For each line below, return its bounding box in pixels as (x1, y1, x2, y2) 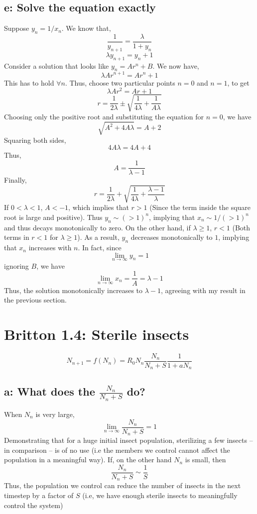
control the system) (4, 500, 63, 510)
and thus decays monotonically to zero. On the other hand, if (4, 222, 191, 232)
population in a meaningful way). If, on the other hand (4, 454, 172, 465)
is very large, (35, 409, 75, 419)
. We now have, (152, 60, 199, 71)
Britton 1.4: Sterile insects (4, 323, 189, 344)
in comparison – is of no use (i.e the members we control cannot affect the (4, 444, 230, 455)
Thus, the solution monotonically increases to (4, 285, 143, 295)
